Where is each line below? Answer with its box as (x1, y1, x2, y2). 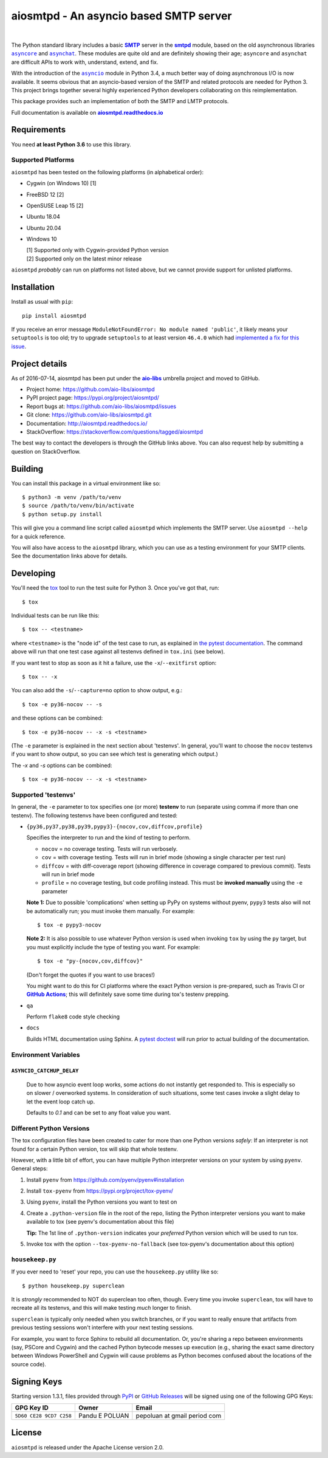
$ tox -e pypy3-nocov (37, 921, 101, 928)
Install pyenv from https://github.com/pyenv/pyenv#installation (26, 1176, 185, 1184)
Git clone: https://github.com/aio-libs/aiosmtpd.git (26, 411, 152, 418)
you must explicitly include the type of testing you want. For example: (26, 943, 200, 950)
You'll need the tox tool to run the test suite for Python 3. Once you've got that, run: (11, 584, 220, 591)
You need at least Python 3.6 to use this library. (11, 140, 132, 148)
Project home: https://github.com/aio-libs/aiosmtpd (26, 386, 155, 393)
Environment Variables (11, 1051, 80, 1059)
